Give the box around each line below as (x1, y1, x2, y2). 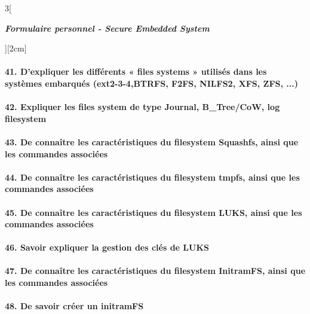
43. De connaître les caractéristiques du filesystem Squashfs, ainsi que (5, 135, 299, 148)
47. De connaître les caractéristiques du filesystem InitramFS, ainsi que (5, 264, 306, 277)
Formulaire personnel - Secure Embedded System (5, 22, 210, 34)
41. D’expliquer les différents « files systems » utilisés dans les (5, 65, 267, 78)
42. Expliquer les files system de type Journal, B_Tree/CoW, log (5, 100, 280, 113)
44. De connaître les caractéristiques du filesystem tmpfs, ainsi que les (5, 170, 300, 183)
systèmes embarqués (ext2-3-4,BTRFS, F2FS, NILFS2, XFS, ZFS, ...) (5, 77, 298, 89)
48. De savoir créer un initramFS (5, 300, 144, 312)
